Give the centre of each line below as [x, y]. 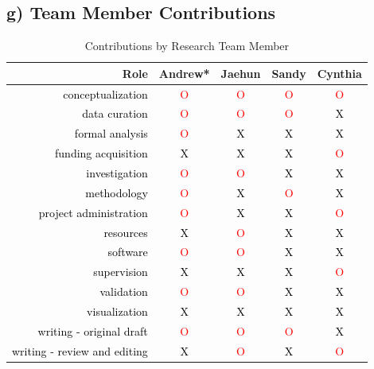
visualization [117, 311]
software [128, 252]
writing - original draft [93, 330]
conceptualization [105, 93]
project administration [93, 212]
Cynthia [339, 73]
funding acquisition [101, 153]
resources [126, 232]
